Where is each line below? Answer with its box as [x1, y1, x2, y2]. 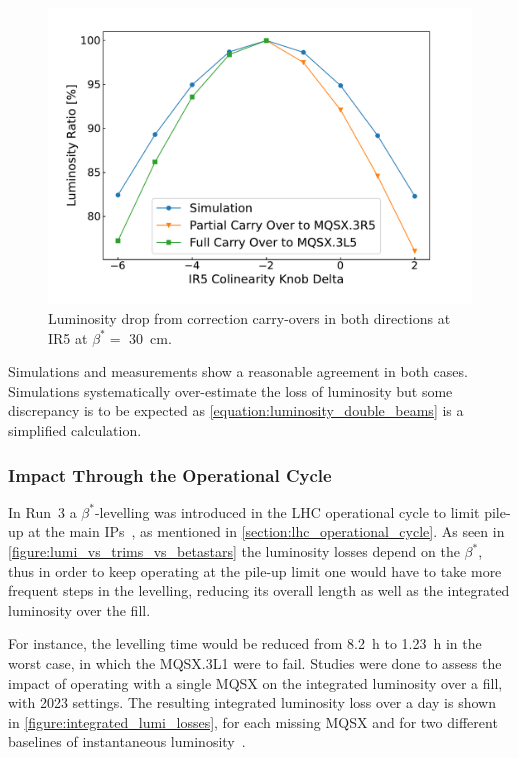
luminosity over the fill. [8, 599, 151, 620]
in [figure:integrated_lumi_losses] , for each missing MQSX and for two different [8, 711, 498, 732]
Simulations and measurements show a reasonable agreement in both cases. [8, 361, 468, 382]
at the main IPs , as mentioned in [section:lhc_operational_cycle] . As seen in [28, 521, 505, 542]
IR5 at [48, 327, 88, 348]
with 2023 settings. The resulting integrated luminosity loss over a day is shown [8, 692, 496, 713]
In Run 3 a [8, 501, 77, 522]
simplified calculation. [8, 420, 142, 441]
